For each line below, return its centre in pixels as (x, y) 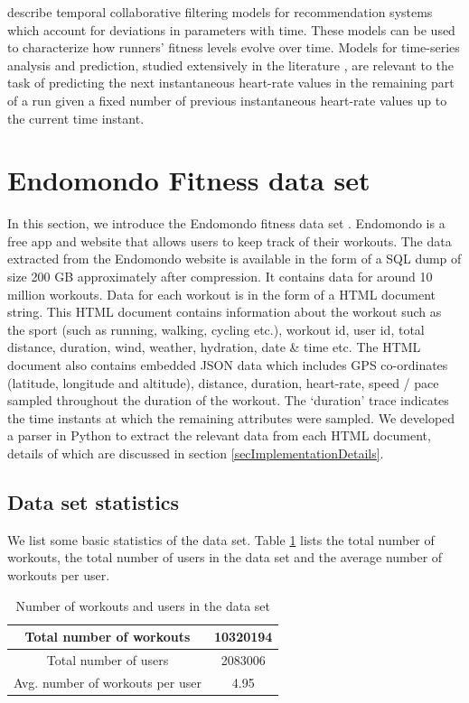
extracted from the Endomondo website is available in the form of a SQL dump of (234, 259)
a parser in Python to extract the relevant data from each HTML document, (219, 435)
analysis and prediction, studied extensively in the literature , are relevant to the (231, 65)
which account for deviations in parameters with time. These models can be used (231, 29)
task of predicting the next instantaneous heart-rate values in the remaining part (231, 83)
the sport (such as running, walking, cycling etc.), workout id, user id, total (216, 329)
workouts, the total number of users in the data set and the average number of (225, 557)
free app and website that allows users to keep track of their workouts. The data (230, 240)
